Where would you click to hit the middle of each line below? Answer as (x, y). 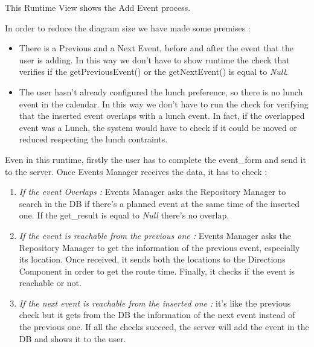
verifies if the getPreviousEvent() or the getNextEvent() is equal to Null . (153, 72)
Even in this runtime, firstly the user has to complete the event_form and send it (155, 159)
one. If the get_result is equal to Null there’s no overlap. (124, 215)
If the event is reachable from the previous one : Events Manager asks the (155, 235)
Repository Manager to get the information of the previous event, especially (159, 247)
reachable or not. (50, 283)
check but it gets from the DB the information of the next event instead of (157, 315)
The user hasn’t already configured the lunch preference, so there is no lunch (161, 91)
